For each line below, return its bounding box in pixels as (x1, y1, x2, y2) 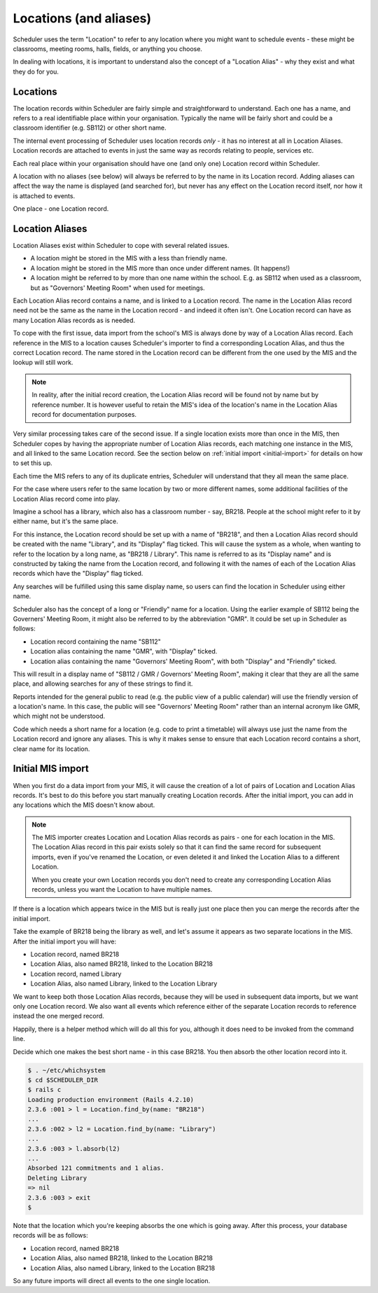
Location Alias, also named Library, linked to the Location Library (30, 979, 218, 988)
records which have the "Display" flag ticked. (13, 569, 143, 578)
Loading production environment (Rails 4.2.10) (27, 1095, 194, 1103)
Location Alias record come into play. (13, 495, 120, 503)
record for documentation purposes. (31, 410, 136, 418)
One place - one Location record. (13, 205, 109, 213)
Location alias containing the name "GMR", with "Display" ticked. (30, 647, 218, 656)
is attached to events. (13, 191, 76, 200)
